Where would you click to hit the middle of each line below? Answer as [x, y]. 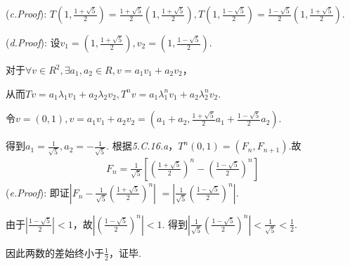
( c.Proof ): [26, 13]
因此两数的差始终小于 [55, 252]
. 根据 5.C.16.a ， [142, 146]
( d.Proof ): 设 [33, 42]
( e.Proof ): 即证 [38, 192]
